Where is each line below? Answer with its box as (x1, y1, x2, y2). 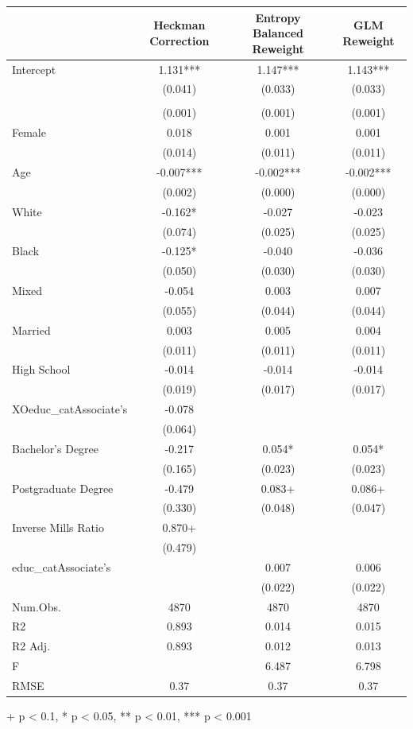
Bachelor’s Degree (12, 440, 99, 456)
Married (12, 321, 51, 338)
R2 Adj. (12, 638, 51, 654)
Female (12, 124, 46, 141)
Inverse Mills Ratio (12, 519, 104, 536)
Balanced (253, 25, 304, 41)
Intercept (12, 60, 56, 77)
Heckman (153, 17, 206, 33)
